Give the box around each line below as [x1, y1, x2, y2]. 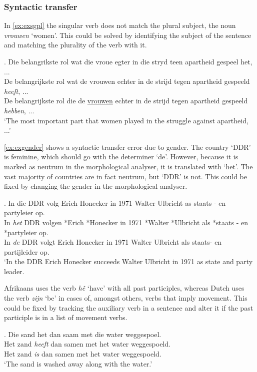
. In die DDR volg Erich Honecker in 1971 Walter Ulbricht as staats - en [4, 197, 226, 208]
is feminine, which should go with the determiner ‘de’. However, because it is [4, 151, 238, 162]
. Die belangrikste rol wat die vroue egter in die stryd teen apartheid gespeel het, [4, 56, 252, 66]
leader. [4, 266, 24, 276]
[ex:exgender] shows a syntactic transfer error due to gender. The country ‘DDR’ [4, 141, 251, 152]
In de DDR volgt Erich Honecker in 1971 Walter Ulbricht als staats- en [4, 237, 222, 247]
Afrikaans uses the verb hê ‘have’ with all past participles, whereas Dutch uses [4, 283, 244, 293]
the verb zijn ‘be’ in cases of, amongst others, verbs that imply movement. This [4, 293, 247, 303]
